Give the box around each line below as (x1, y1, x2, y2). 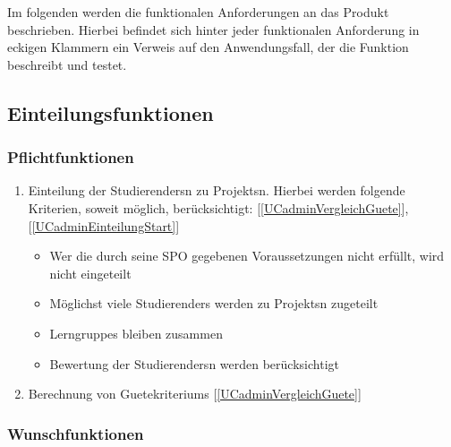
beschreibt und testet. (7, 55, 127, 73)
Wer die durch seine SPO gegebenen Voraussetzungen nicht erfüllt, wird (49, 246, 445, 265)
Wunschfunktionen (7, 422, 144, 444)
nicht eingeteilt (49, 263, 132, 282)
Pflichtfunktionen (7, 146, 134, 168)
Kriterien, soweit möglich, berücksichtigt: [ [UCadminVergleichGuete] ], (28, 198, 409, 217)
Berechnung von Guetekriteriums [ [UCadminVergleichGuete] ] (28, 384, 362, 403)
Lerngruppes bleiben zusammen (49, 323, 223, 342)
